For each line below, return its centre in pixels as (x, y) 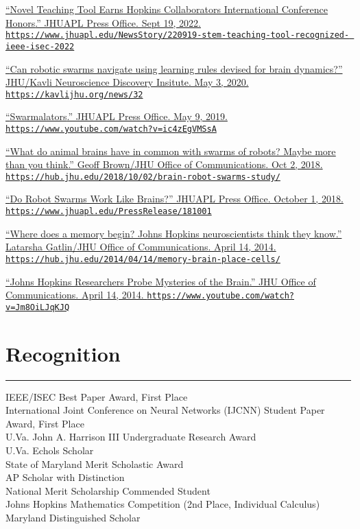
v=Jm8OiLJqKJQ (38, 307)
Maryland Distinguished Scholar (73, 517)
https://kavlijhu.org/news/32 (74, 94)
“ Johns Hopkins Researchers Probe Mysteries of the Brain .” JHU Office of (161, 281)
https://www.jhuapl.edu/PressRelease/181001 (109, 212)
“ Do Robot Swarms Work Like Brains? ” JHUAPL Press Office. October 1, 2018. (175, 199)
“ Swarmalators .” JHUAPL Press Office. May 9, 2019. (117, 116)
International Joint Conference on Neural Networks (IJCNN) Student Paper (165, 410)
